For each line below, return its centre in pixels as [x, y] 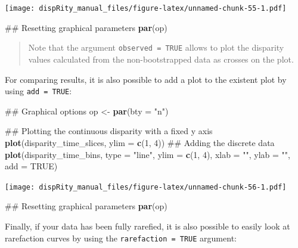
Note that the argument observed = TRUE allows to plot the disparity [156, 47]
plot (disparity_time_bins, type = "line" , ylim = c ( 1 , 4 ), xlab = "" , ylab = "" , [148, 154]
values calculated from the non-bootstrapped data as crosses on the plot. [161, 59]
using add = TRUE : [38, 91]
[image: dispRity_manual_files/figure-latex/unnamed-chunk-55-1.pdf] [146, 8]
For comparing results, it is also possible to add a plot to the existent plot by [146, 79]
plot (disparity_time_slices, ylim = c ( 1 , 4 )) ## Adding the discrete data [140, 142]
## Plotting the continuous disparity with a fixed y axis [109, 131]
